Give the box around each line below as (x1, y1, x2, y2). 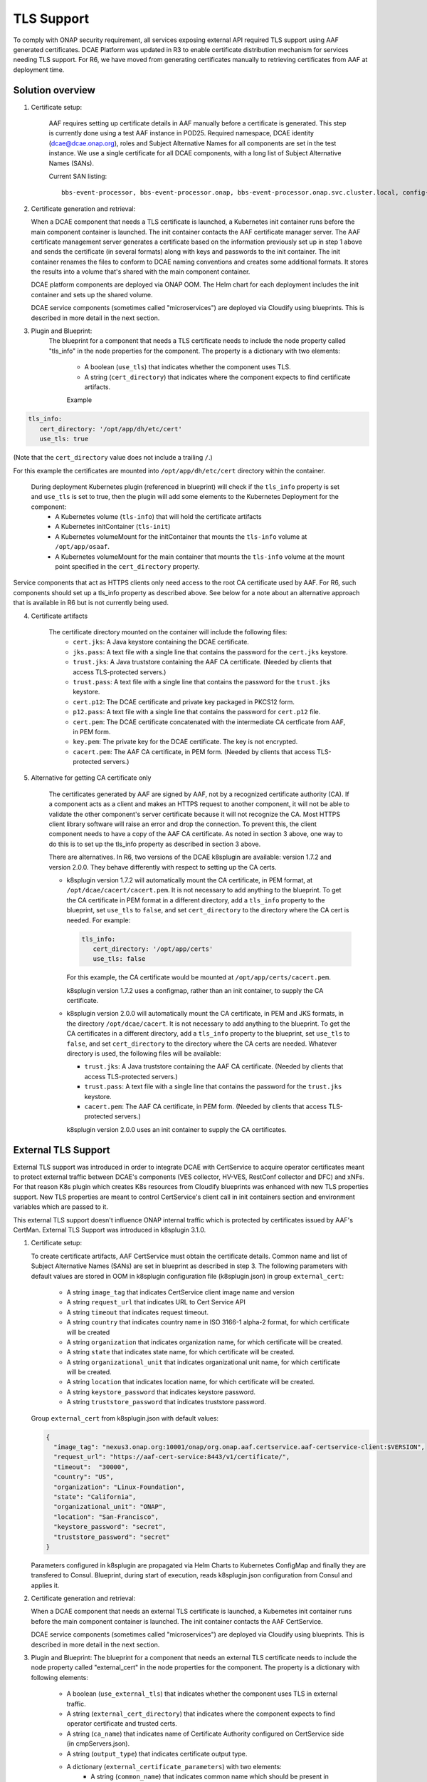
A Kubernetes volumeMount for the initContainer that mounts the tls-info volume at (55, 532, 307, 541)
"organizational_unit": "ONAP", (53, 1503, 167, 1511)
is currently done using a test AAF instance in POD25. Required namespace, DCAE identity (48, 129, 315, 138)
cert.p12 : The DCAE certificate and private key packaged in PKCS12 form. (73, 697, 295, 706)
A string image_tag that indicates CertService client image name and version (66, 1287, 295, 1297)
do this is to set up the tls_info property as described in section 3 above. (48, 840, 261, 848)
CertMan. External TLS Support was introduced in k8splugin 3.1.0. (13, 1226, 206, 1235)
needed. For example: (66, 916, 131, 925)
